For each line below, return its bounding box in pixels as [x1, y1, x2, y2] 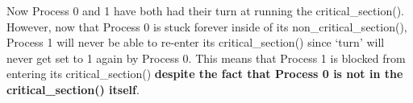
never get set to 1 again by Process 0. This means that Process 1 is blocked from [6, 49, 406, 66]
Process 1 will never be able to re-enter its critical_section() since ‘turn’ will [6, 34, 385, 51]
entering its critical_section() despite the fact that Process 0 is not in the [6, 65, 403, 82]
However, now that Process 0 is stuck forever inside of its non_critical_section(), [6, 18, 407, 35]
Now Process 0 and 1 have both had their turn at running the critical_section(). [6, 2, 404, 19]
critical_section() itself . [6, 80, 140, 97]
